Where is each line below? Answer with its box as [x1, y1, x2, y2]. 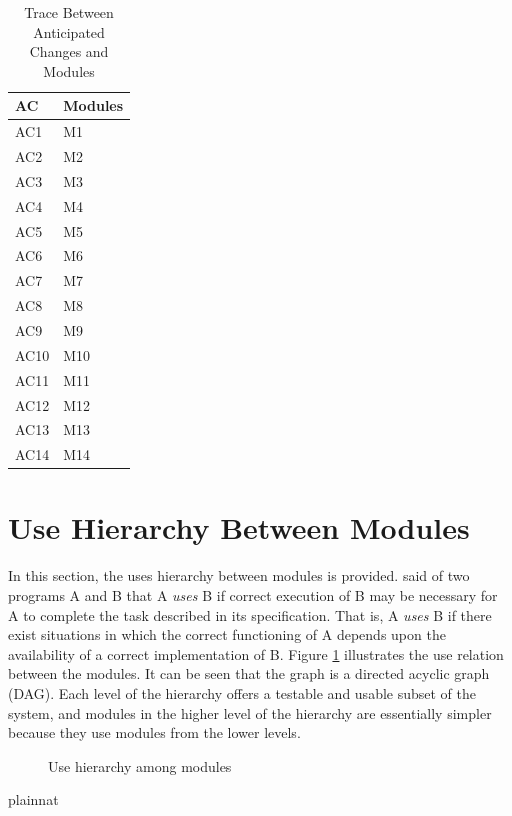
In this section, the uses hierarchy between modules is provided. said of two [8, 565, 470, 586]
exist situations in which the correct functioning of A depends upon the [8, 624, 446, 645]
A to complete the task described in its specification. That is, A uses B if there [8, 604, 492, 625]
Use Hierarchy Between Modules [8, 507, 470, 548]
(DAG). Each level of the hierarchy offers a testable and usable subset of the [8, 682, 477, 703]
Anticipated [33, 21, 105, 42]
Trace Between [24, 2, 114, 22]
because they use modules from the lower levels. [8, 722, 301, 743]
